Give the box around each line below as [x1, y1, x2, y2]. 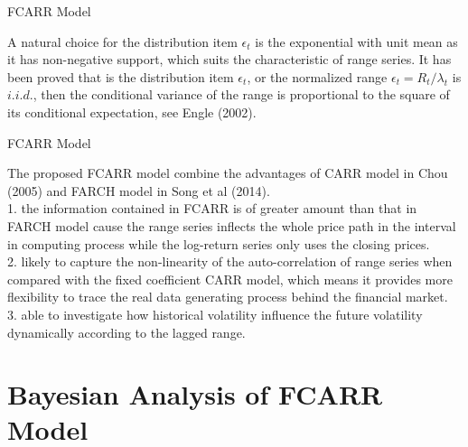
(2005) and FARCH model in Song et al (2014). [7, 181, 270, 200]
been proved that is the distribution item [7, 67, 234, 86]
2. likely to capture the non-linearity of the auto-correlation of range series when [7, 252, 453, 271]
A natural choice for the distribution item [7, 32, 238, 51]
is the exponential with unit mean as [255, 32, 458, 51]
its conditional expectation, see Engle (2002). [7, 102, 257, 121]
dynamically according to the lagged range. [7, 322, 246, 341]
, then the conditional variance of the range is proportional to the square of [33, 85, 450, 104]
